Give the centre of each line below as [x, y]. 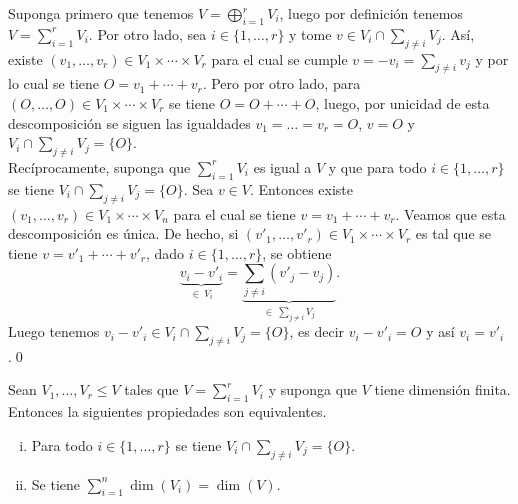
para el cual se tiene [234, 213]
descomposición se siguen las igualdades [129, 122]
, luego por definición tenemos [371, 13]
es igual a [282, 166]
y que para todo [377, 166]
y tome [310, 33]
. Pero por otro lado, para [281, 83]
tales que [151, 389]
